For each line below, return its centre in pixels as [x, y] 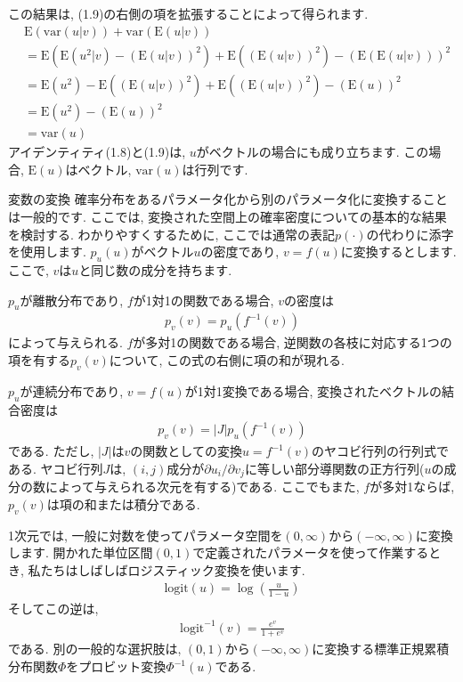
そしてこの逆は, [53, 608]
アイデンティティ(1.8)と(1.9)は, [97, 152]
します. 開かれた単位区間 [81, 552]
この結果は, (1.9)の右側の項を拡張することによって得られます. [188, 13]
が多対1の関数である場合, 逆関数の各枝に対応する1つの [292, 342]
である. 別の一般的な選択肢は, [95, 649]
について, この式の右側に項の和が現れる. [227, 360]
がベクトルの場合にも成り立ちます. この [313, 152]
